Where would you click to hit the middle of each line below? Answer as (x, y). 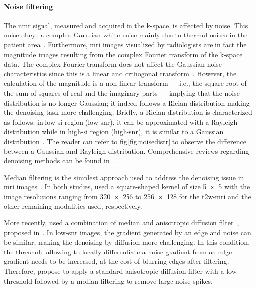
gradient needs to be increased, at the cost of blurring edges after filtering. (117, 261)
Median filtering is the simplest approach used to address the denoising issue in (124, 177)
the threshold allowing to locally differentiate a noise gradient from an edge (118, 251)
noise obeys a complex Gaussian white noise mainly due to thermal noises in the (126, 35)
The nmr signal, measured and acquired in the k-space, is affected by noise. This (126, 25)
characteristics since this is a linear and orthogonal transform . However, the (120, 73)
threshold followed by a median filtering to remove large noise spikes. (108, 280)
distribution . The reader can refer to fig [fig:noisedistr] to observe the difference (125, 141)
